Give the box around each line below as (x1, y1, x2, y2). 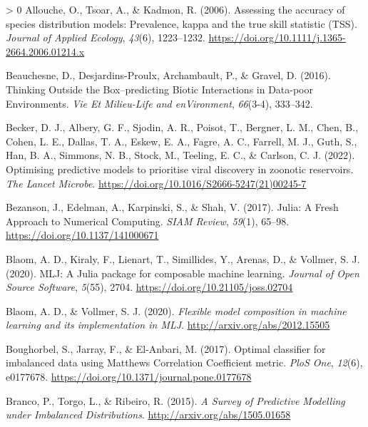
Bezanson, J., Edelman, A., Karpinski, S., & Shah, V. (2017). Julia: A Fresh (6, 200, 339, 215)
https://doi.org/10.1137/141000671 (6, 227, 159, 242)
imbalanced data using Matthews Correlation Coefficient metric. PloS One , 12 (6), (6, 355, 363, 370)
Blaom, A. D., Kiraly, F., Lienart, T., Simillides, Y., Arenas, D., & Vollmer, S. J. (6, 251, 360, 266)
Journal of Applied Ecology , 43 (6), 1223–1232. (6, 30, 205, 45)
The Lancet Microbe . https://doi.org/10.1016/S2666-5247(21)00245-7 (6, 175, 307, 190)
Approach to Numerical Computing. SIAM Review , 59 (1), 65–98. (6, 213, 290, 228)
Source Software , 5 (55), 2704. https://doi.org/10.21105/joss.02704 (6, 279, 293, 294)
